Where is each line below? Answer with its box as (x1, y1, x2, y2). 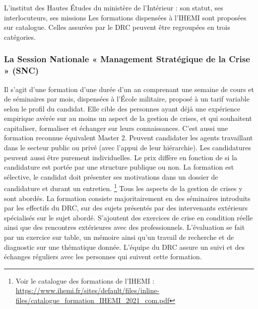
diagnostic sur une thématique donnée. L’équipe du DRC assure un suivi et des (4, 241, 245, 252)
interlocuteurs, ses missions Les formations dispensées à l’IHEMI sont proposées (4, 12, 247, 22)
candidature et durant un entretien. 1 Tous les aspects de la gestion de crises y (4, 182, 243, 194)
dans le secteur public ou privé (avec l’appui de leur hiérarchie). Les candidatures (4, 142, 251, 153)
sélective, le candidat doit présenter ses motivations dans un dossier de (4, 171, 218, 182)
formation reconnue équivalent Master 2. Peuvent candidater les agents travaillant (4, 132, 253, 143)
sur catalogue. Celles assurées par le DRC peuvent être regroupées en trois (4, 22, 230, 32)
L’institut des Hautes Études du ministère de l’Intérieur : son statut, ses (4, 2, 223, 12)
